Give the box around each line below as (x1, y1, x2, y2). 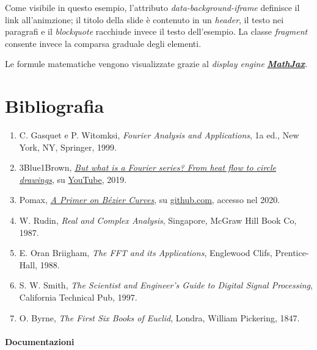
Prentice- (275, 246, 309, 259)
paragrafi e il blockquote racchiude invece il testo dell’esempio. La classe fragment (5, 25, 308, 38)
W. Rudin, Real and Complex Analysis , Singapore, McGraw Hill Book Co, (19, 214, 297, 227)
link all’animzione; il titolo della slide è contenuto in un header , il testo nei (5, 13, 284, 26)
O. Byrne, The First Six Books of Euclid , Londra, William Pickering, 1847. (19, 311, 300, 324)
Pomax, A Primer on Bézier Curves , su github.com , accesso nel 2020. (19, 193, 280, 206)
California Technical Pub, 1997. (19, 291, 137, 304)
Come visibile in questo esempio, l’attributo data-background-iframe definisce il (5, 1, 300, 13)
